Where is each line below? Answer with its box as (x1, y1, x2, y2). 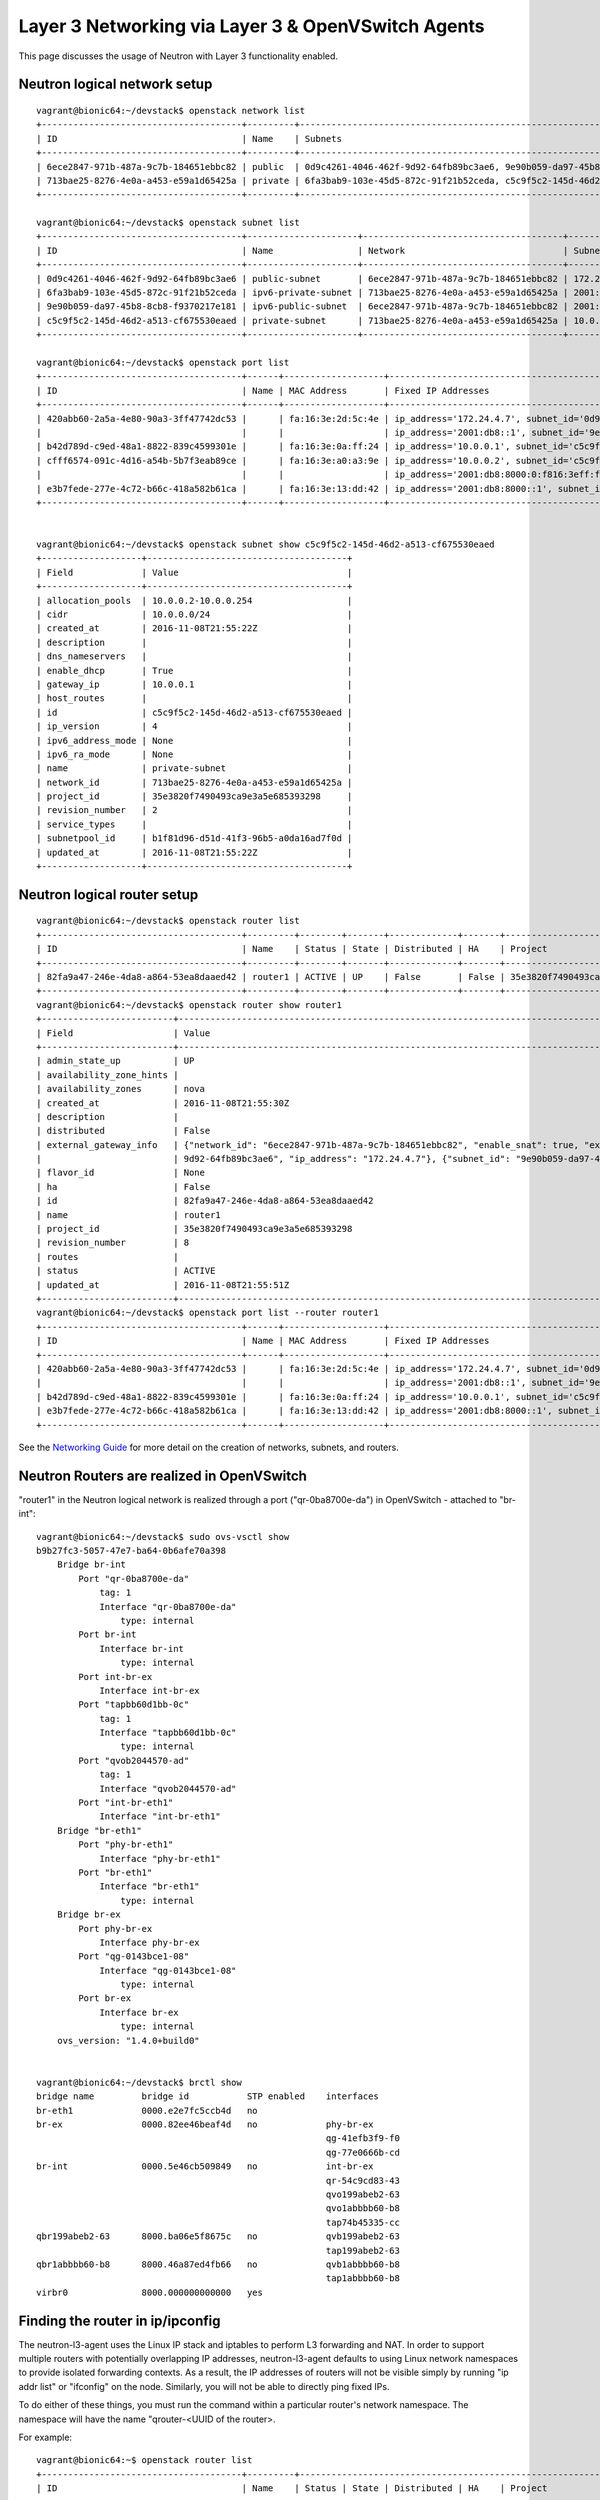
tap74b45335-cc (325, 2216, 400, 2228)
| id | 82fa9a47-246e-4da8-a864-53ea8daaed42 (36, 1195, 374, 1207)
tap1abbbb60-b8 (325, 2273, 400, 2284)
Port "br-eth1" (78, 1866, 153, 1878)
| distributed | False (36, 1125, 211, 1137)
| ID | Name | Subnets (36, 133, 342, 144)
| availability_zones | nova (36, 1083, 205, 1095)
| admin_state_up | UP (36, 1055, 195, 1067)
